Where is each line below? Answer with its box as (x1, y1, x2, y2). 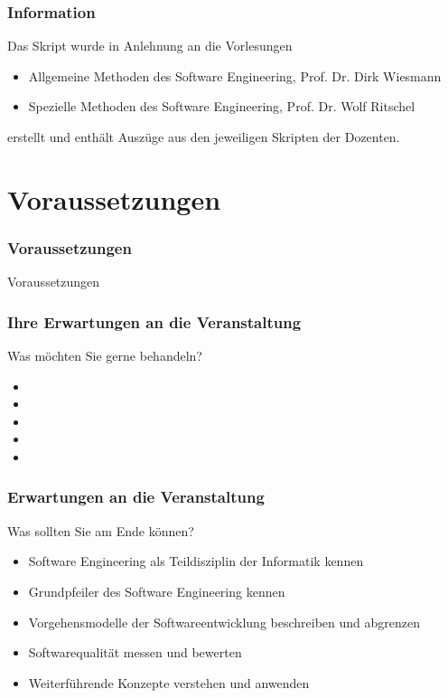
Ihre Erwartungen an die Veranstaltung (7, 310, 302, 333)
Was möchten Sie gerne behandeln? (7, 346, 202, 364)
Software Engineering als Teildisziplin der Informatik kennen (28, 552, 364, 571)
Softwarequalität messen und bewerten (28, 643, 242, 662)
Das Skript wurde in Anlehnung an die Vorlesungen (7, 36, 293, 55)
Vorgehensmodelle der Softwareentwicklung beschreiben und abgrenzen (28, 612, 420, 631)
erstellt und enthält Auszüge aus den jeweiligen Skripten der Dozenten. (7, 127, 400, 146)
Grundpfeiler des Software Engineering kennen (28, 581, 285, 600)
